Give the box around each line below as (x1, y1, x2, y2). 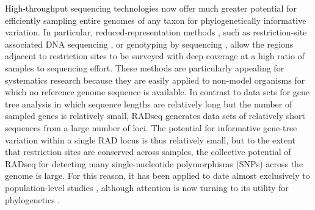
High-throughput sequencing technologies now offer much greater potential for (5, 2, 297, 14)
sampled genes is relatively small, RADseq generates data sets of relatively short (5, 109, 305, 122)
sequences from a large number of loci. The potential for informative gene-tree (5, 121, 297, 134)
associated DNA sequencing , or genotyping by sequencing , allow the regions (5, 37, 294, 50)
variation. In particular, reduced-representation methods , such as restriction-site (5, 26, 307, 38)
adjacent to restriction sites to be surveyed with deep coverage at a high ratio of (5, 49, 305, 62)
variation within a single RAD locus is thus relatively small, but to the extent (5, 133, 296, 146)
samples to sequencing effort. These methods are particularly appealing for (5, 61, 284, 74)
